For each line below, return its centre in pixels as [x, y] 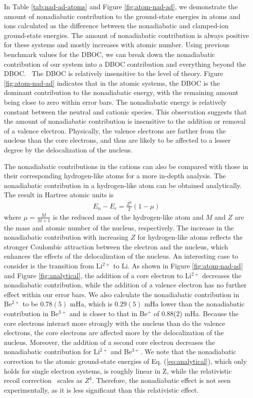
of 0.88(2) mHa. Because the [196, 313]
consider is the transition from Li [53, 266]
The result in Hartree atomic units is [59, 195]
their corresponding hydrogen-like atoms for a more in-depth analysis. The [115, 176]
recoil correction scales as [43, 380]
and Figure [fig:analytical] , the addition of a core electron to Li [98, 275]
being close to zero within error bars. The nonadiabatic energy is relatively [115, 102]
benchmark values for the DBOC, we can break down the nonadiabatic [109, 54]
